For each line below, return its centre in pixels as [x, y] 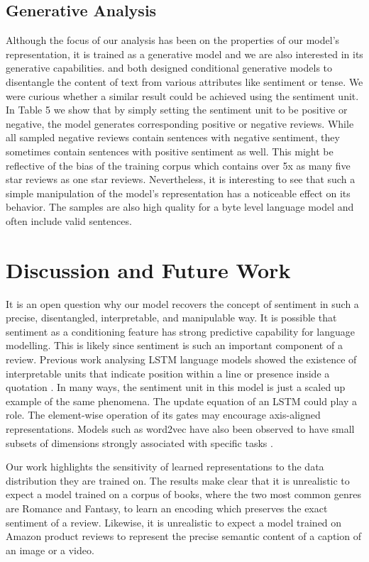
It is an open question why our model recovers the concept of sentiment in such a [182, 303]
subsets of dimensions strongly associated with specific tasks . [139, 442]
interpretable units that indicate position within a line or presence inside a [168, 373]
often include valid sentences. [69, 220]
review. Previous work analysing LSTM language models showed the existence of [181, 359]
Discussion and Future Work [148, 269]
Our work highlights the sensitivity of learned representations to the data [165, 467]
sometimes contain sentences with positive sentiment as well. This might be [170, 151]
